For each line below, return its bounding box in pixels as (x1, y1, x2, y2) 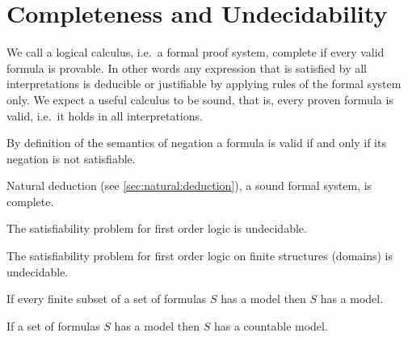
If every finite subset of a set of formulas (6, 290, 207, 307)
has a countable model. (213, 317, 328, 334)
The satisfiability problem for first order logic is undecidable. (6, 220, 307, 237)
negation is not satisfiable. (6, 150, 136, 166)
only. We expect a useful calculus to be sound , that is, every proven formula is (6, 91, 393, 107)
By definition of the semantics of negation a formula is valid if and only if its (6, 134, 386, 151)
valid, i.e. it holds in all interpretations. (6, 107, 203, 124)
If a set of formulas (6, 317, 100, 334)
